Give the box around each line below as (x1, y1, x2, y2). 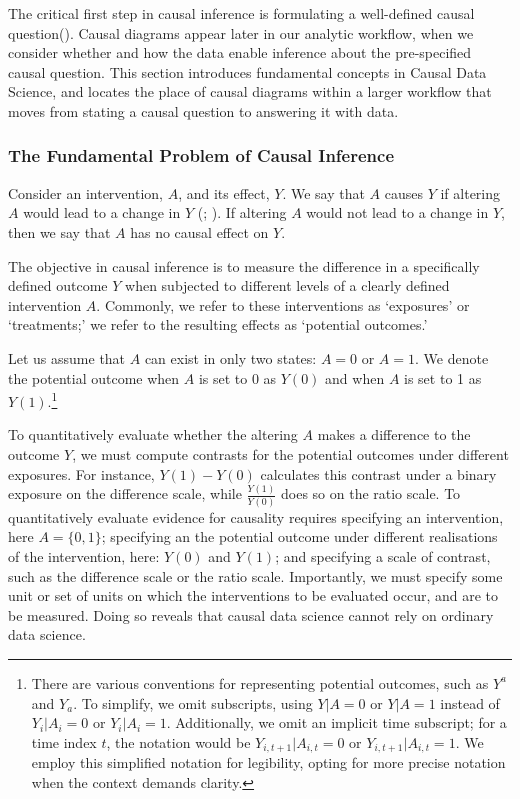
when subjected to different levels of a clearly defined (125, 275, 450, 296)
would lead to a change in (23, 202, 181, 223)
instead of (440, 692, 500, 713)
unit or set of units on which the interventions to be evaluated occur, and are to (8, 585, 498, 606)
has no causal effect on (130, 221, 269, 242)
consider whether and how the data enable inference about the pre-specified (8, 42, 472, 63)
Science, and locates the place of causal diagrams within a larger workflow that (8, 81, 492, 102)
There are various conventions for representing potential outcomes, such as (31, 672, 489, 693)
